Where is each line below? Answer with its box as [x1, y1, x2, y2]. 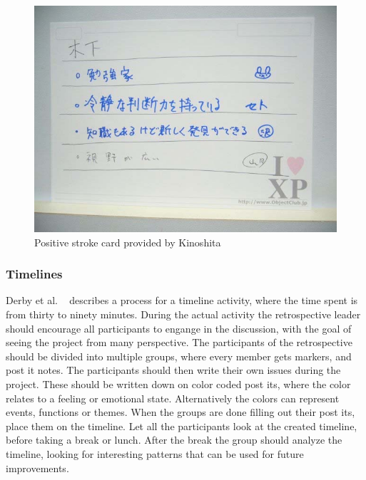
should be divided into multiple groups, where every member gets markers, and [6, 348, 352, 363]
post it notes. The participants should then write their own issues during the [6, 362, 341, 377]
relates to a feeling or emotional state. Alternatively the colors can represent [6, 390, 340, 405]
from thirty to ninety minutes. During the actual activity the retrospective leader [6, 307, 361, 321]
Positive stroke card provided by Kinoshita [34, 234, 221, 249]
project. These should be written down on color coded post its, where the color [6, 376, 351, 391]
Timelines [6, 265, 63, 283]
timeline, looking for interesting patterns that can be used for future [6, 446, 304, 461]
